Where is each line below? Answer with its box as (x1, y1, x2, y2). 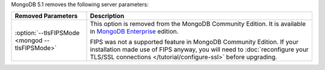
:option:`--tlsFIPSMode (14, 29, 80, 37)
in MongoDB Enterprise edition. (90, 27, 179, 36)
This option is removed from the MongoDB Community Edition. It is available (90, 20, 306, 28)
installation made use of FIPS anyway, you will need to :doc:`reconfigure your (90, 45, 309, 54)
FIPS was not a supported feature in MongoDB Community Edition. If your (90, 38, 299, 46)
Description (90, 12, 125, 21)
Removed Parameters (14, 12, 78, 21)
